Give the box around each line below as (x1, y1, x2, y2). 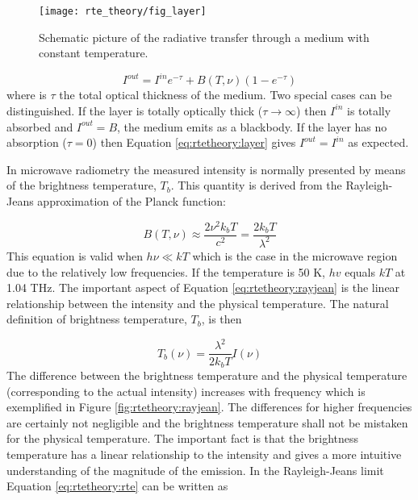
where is (6, 86, 47, 103)
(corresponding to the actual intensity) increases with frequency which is (6, 382, 366, 399)
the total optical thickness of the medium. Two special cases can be (59, 86, 392, 103)
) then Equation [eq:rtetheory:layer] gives (92, 134, 296, 151)
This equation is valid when (6, 247, 143, 264)
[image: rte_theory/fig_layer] (39, 6, 207, 17)
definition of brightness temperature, (6, 310, 187, 327)
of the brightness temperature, (6, 177, 157, 194)
